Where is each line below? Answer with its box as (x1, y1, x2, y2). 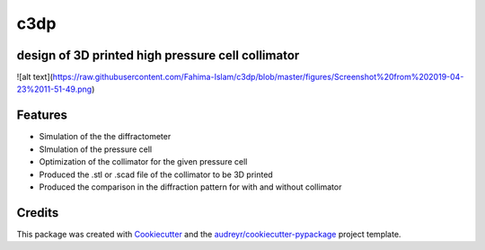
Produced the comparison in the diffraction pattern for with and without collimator (39, 181, 342, 192)
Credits (16, 205, 59, 220)
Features (16, 108, 67, 123)
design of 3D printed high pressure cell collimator (16, 48, 300, 63)
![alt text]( (16, 72, 54, 83)
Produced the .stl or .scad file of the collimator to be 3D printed (39, 169, 273, 180)
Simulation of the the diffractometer (39, 131, 172, 142)
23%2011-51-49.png (16, 84, 93, 94)
